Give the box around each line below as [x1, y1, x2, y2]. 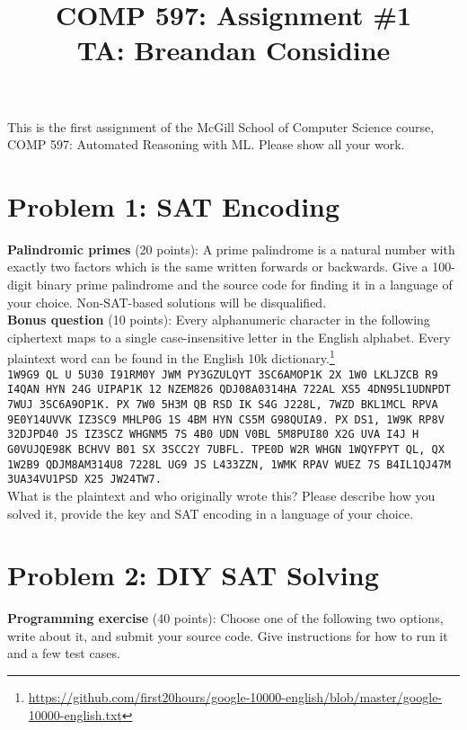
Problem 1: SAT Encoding [7, 187, 340, 224]
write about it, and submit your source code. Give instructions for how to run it [7, 626, 448, 645]
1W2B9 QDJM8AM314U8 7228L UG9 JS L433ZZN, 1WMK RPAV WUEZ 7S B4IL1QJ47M [7, 458, 451, 471]
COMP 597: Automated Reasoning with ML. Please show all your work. [7, 135, 405, 154]
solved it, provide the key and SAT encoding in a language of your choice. [7, 503, 414, 522]
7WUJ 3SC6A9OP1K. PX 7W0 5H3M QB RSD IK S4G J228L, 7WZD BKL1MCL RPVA [7, 398, 438, 411]
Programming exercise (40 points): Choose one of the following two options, [7, 609, 444, 628]
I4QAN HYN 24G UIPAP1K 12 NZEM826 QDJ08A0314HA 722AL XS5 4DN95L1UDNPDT [7, 383, 451, 396]
